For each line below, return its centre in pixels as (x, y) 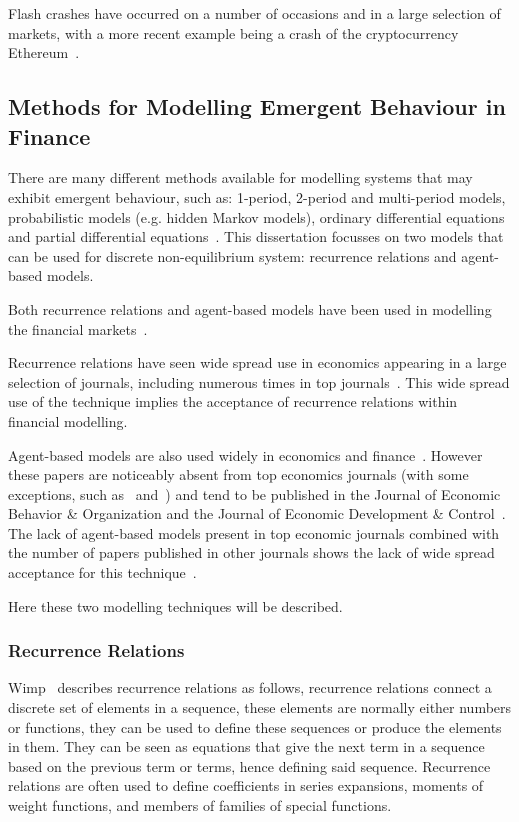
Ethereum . (44, 52)
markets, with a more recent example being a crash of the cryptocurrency (233, 32)
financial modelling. (68, 420)
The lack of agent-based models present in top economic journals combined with (254, 532)
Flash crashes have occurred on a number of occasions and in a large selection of (254, 13)
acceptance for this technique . (102, 572)
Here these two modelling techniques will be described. (175, 605)
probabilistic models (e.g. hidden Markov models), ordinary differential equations (256, 216)
